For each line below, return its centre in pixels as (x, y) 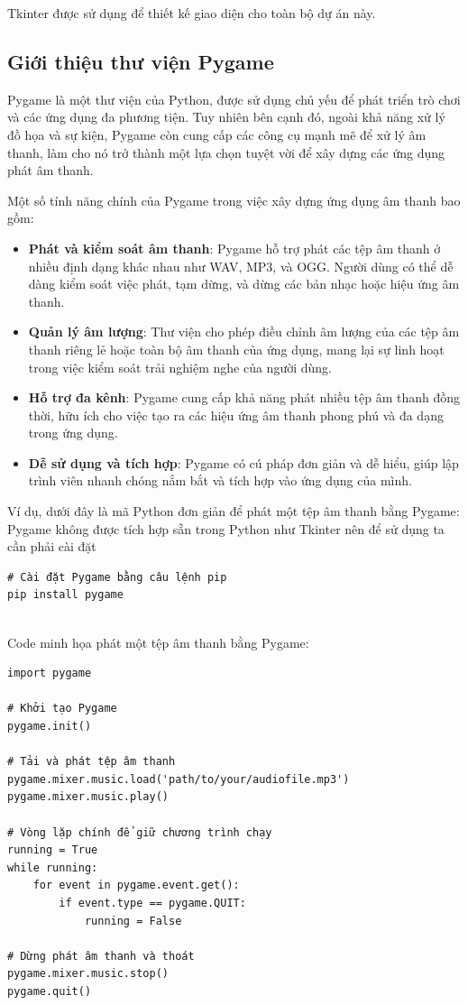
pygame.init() (50, 727)
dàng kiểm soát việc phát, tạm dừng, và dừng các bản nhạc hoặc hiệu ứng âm (244, 284)
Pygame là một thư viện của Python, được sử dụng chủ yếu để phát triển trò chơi (234, 99)
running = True (53, 850)
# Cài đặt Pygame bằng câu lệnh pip (117, 577)
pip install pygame (65, 595)
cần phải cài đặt (52, 546)
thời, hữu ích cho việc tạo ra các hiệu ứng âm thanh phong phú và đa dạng (236, 415)
